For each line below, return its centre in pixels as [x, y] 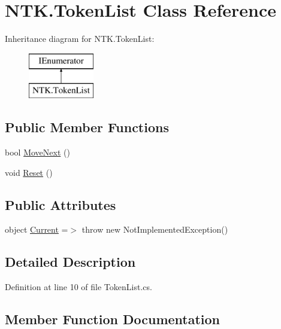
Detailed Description [70, 262]
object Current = [37, 229]
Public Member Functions [87, 127]
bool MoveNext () [37, 152]
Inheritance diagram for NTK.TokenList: [80, 39]
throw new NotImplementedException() [155, 229]
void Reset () [29, 172]
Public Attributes [61, 204]
